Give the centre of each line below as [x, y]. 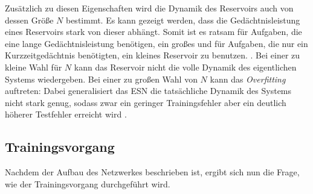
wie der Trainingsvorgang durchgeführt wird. [88, 183]
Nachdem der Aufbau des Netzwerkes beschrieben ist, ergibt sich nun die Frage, [152, 172]
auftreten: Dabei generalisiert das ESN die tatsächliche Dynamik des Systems [148, 91]
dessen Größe [29, 20]
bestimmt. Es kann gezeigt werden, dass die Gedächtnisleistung [183, 20]
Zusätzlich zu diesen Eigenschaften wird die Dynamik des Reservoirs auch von [149, 8]
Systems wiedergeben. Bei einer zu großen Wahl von [101, 79]
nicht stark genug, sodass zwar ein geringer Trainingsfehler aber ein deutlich [146, 102]
